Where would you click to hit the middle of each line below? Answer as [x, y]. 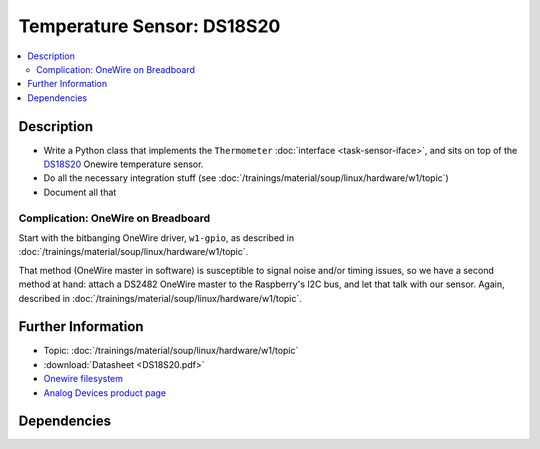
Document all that [80, 192]
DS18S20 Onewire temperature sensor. [123, 164]
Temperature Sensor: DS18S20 [149, 26]
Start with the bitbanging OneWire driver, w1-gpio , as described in [156, 237]
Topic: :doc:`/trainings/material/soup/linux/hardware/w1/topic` [171, 351]
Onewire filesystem [83, 379]
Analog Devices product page [105, 392]
